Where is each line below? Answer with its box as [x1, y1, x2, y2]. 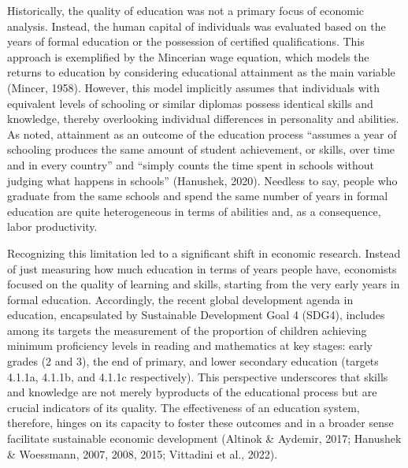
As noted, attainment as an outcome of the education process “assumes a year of [7, 125, 397, 142]
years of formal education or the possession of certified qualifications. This [7, 33, 365, 50]
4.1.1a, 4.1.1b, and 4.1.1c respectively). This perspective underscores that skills [7, 368, 388, 384]
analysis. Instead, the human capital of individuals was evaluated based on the [7, 17, 386, 34]
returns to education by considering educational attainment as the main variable [7, 64, 395, 80]
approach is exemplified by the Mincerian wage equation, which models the [7, 48, 369, 65]
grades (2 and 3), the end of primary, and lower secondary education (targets [7, 353, 379, 370]
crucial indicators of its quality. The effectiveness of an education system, [7, 399, 360, 415]
